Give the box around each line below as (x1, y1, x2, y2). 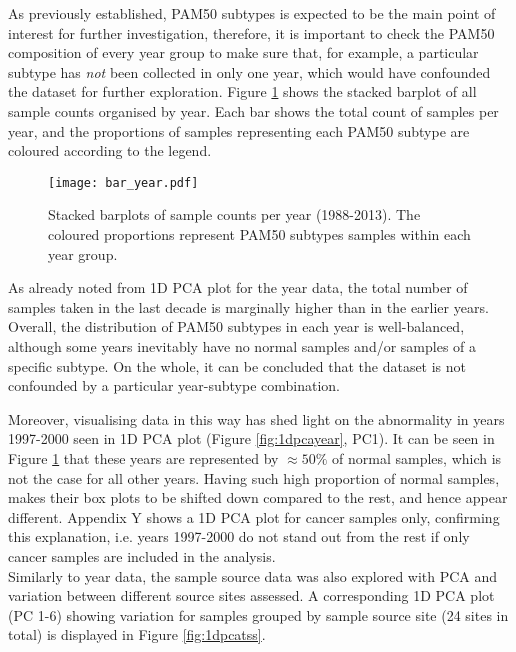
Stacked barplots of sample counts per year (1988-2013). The (48, 204, 421, 225)
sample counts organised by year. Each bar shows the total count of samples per (8, 100, 499, 121)
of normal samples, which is (332, 447, 502, 468)
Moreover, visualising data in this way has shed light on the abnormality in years (8, 408, 505, 429)
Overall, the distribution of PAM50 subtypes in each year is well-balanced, (8, 316, 465, 337)
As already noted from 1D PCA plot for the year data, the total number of (8, 277, 468, 298)
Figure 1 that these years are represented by (8, 447, 279, 468)
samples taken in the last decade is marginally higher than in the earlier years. (8, 296, 489, 317)
